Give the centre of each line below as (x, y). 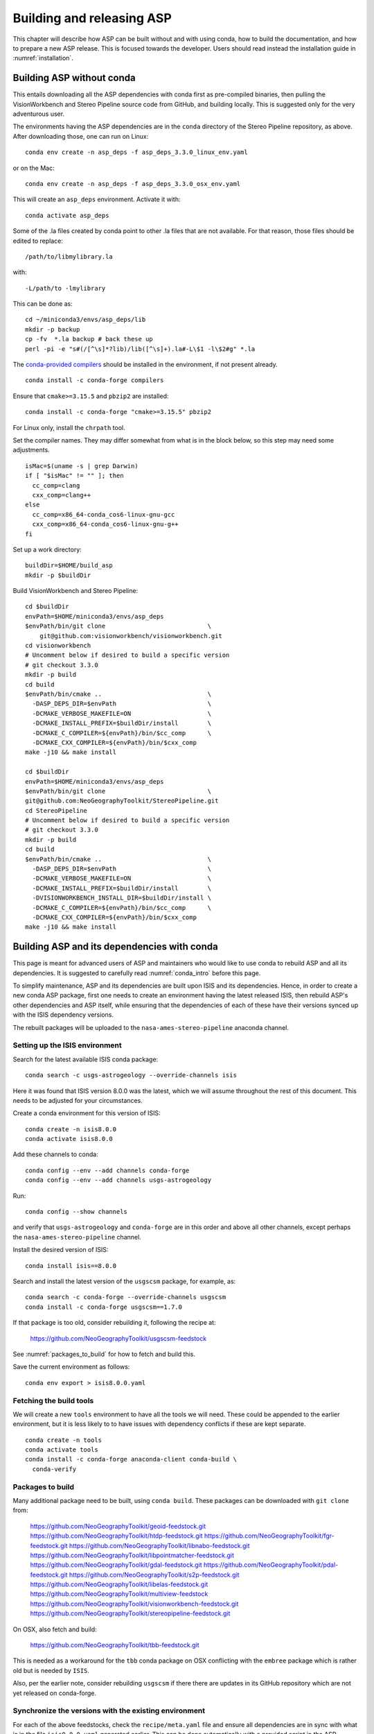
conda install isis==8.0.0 (71, 1265)
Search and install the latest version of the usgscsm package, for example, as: (124, 1281)
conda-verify (54, 1469)
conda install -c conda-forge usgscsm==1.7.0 (104, 1307)
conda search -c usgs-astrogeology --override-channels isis (131, 1075)
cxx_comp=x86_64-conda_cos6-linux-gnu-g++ (106, 524)
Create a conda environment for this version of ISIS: (87, 1113)
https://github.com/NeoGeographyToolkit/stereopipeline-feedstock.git (130, 1613)
